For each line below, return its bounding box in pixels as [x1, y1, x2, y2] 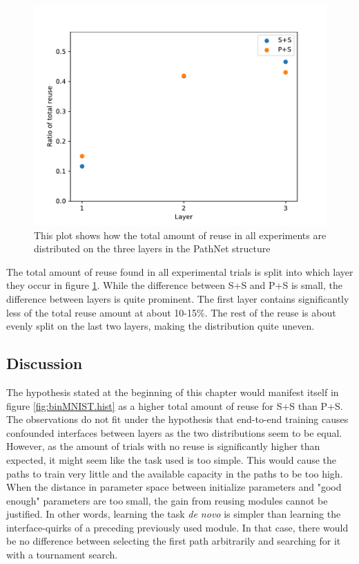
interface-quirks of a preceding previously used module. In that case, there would [6, 520, 349, 534]
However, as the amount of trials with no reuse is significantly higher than [6, 439, 320, 453]
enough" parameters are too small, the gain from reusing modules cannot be [6, 493, 328, 507]
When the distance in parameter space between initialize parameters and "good [6, 480, 342, 494]
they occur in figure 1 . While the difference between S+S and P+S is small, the [6, 278, 342, 292]
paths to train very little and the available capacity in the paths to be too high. [6, 466, 343, 480]
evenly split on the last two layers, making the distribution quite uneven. [6, 319, 315, 333]
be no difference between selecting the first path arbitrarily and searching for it [6, 534, 341, 548]
